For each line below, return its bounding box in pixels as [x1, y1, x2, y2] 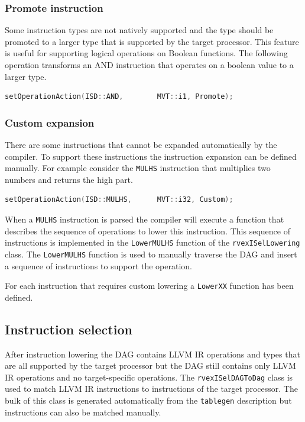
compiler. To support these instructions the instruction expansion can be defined [5, 150, 297, 162]
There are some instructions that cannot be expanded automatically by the [5, 138, 277, 150]
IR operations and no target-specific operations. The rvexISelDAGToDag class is [5, 371, 293, 383]
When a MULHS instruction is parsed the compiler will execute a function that [5, 213, 284, 226]
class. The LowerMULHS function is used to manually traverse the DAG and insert [5, 247, 297, 260]
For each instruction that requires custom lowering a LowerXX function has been [5, 279, 294, 292]
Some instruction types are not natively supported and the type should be [5, 24, 274, 36]
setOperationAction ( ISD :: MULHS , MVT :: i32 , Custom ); [5, 195, 233, 204]
